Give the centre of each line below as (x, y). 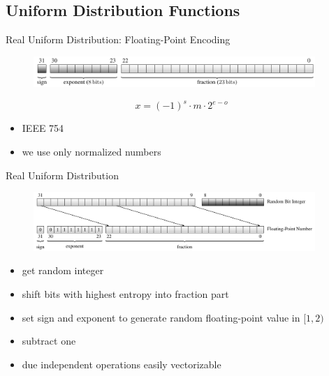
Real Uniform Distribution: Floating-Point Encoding (118, 39)
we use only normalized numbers (92, 151)
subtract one (49, 341)
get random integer (63, 270)
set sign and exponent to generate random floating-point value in (161, 317)
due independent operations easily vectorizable (122, 364)
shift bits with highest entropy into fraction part (125, 293)
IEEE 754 (43, 128)
